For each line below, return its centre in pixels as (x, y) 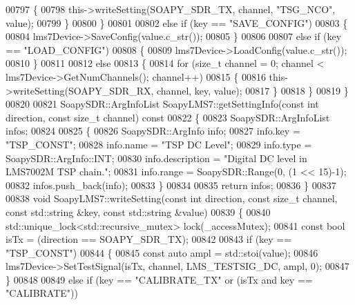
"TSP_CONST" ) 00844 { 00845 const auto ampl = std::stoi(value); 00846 (162, 252)
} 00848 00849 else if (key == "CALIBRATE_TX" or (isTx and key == (159, 279)
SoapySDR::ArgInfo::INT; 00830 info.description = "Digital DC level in (156, 158)
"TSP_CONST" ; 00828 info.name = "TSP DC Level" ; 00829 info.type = (159, 144)
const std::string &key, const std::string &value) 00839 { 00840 (138, 211)
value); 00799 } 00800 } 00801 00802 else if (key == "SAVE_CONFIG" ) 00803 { (177, 22)
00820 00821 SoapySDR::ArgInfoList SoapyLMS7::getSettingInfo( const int (162, 104)
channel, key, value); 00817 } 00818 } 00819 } (253, 90)
